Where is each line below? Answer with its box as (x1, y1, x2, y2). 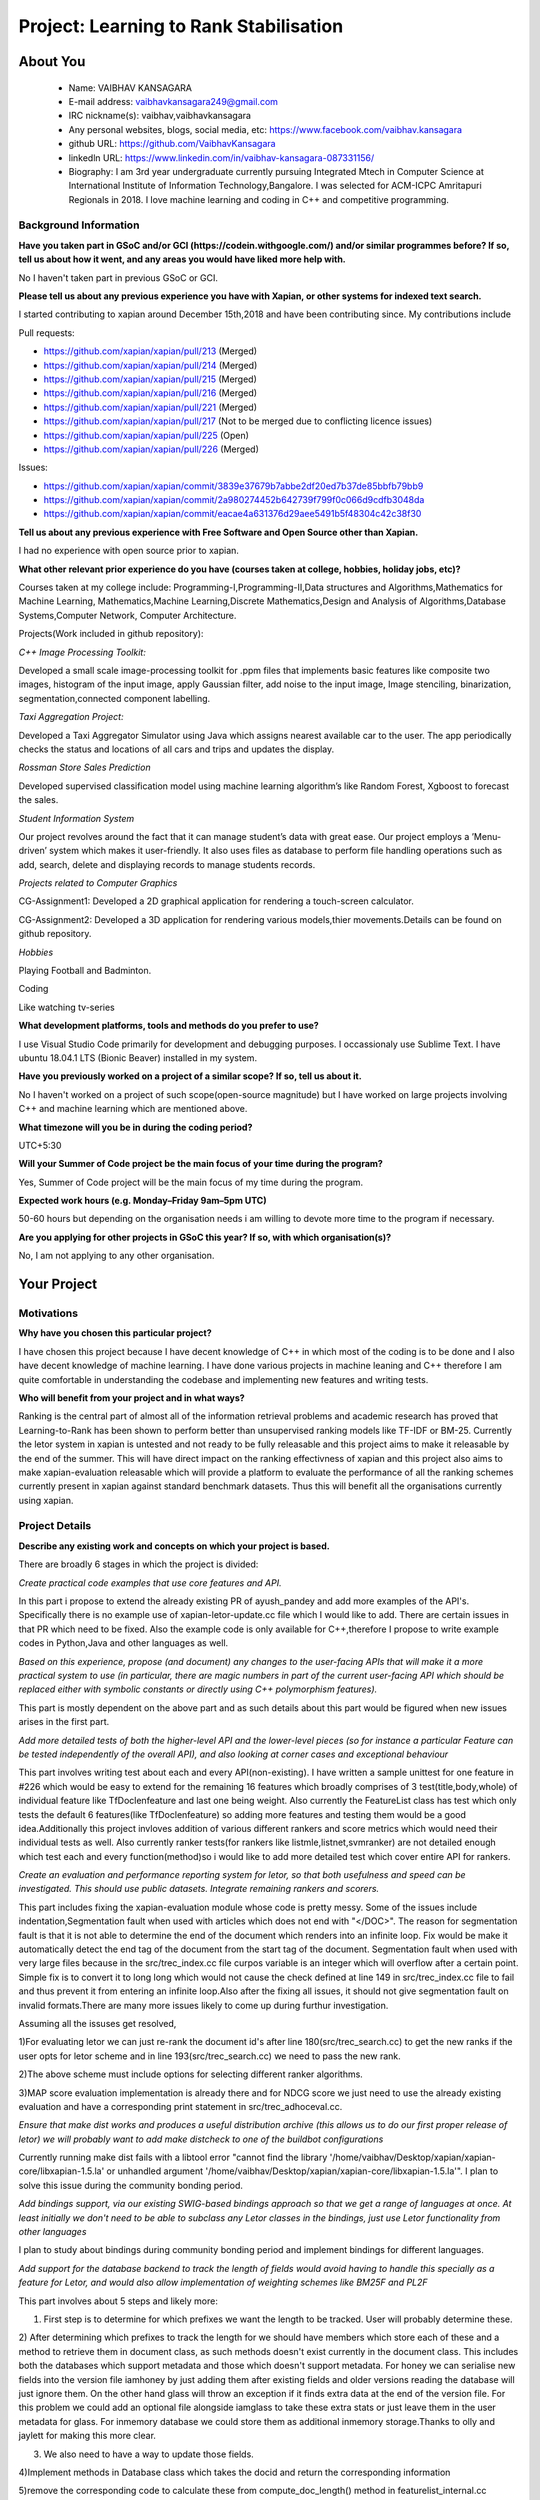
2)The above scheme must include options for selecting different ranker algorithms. (18, 2068, 364, 2080)
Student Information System (18, 812, 135, 824)
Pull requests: (18, 326, 75, 339)
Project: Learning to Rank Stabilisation (18, 15, 344, 37)
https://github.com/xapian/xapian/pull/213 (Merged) (43, 345, 258, 357)
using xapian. (18, 1494, 74, 1506)
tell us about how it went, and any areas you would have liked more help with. (18, 253, 347, 265)
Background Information (18, 218, 140, 232)
